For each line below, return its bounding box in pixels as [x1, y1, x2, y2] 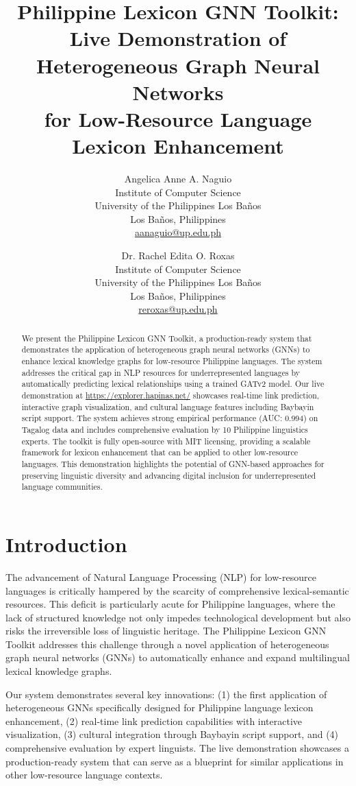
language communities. [21, 481, 103, 492]
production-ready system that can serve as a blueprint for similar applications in [5, 754, 344, 768]
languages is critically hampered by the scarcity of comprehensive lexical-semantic [5, 583, 349, 597]
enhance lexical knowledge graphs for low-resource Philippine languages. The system [21, 355, 322, 367]
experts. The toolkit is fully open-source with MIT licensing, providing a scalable [21, 435, 311, 446]
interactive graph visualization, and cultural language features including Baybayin [21, 401, 314, 412]
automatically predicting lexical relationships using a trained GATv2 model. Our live [21, 378, 325, 390]
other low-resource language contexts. [5, 767, 163, 782]
